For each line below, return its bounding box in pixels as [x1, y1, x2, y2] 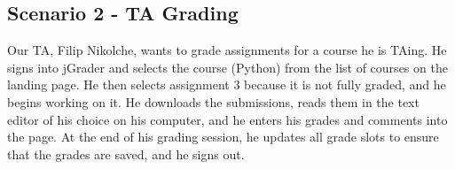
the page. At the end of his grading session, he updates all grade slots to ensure [7, 127, 439, 146]
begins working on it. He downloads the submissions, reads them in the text [7, 92, 420, 111]
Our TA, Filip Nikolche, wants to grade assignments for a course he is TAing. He [7, 41, 447, 59]
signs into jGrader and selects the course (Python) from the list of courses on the [7, 58, 448, 76]
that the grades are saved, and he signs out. [7, 144, 245, 163]
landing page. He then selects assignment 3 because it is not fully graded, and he [7, 75, 446, 94]
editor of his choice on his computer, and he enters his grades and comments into [7, 110, 448, 128]
